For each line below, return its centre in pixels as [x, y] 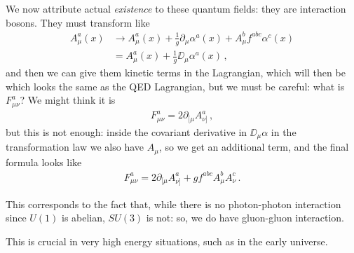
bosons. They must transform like [78, 22]
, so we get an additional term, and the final [254, 147]
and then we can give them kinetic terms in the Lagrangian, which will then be [176, 72]
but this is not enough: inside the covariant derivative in [127, 131]
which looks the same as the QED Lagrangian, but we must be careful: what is [175, 86]
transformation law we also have [75, 147]
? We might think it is [68, 100]
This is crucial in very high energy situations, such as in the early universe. [167, 241]
